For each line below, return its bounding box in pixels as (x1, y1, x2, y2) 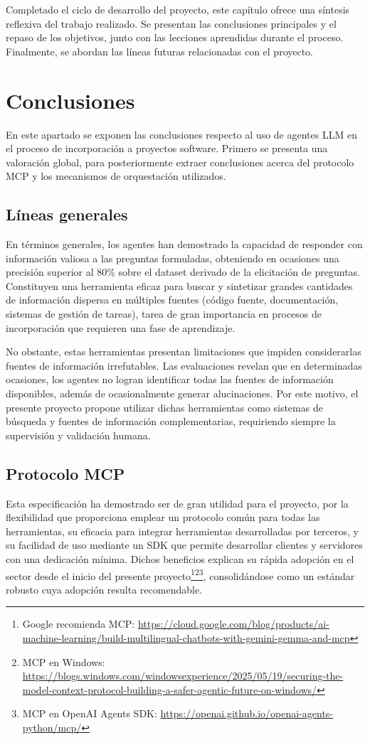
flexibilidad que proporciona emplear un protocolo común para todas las (6, 510, 320, 525)
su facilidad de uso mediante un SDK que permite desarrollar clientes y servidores (6, 537, 363, 552)
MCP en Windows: (22, 654, 105, 669)
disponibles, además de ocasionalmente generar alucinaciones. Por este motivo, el (6, 386, 359, 401)
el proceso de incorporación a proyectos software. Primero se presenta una (6, 141, 328, 156)
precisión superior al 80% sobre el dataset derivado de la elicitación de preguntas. (6, 264, 360, 279)
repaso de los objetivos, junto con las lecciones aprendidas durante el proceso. (6, 30, 344, 45)
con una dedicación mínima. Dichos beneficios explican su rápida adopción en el (6, 551, 354, 566)
